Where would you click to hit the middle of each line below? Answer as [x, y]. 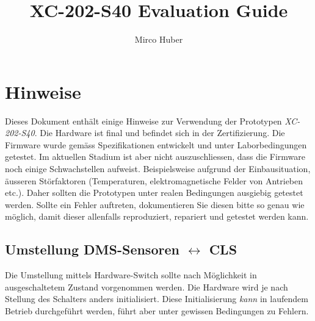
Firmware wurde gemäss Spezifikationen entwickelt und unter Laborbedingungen [156, 144]
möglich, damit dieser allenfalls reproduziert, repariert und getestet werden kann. [157, 216]
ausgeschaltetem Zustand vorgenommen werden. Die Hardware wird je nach [147, 287]
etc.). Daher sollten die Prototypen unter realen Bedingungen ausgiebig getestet [154, 193]
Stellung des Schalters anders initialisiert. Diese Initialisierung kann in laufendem [157, 299]
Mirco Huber [159, 39]
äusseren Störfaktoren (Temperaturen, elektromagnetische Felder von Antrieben [154, 180]
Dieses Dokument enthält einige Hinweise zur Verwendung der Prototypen [143, 121]
